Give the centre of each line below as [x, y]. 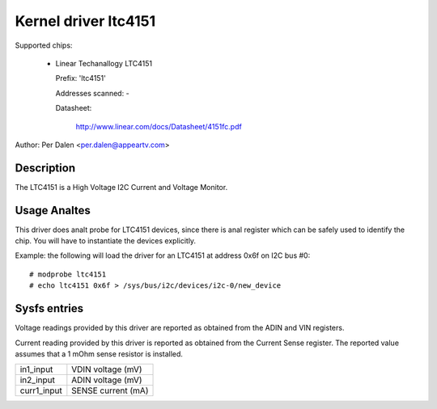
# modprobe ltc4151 [68, 274]
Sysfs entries [49, 308]
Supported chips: [44, 45]
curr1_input [41, 390]
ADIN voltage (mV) [107, 380]
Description [45, 168]
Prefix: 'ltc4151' [81, 78]
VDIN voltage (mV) [107, 369]
